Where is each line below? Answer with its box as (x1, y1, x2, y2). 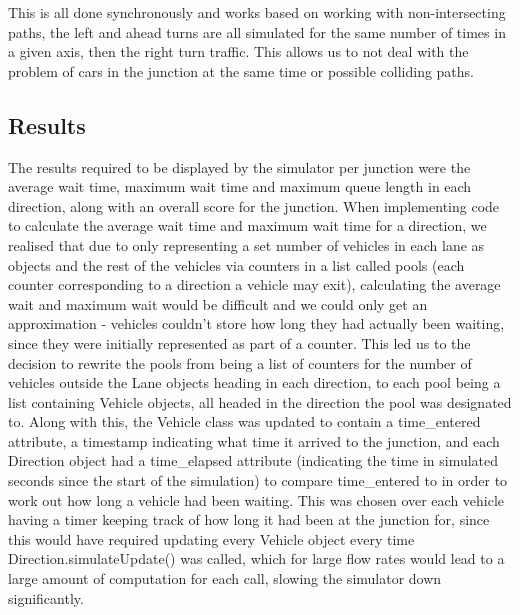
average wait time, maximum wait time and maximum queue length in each (8, 176, 472, 197)
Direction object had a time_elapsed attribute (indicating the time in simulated (8, 450, 499, 471)
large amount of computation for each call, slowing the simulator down (8, 568, 442, 589)
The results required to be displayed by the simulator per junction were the (8, 156, 471, 177)
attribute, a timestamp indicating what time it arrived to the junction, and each (8, 430, 500, 451)
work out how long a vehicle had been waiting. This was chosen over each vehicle (8, 489, 505, 510)
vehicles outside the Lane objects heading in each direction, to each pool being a (8, 372, 501, 393)
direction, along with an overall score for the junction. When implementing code (8, 195, 500, 216)
